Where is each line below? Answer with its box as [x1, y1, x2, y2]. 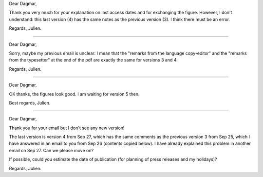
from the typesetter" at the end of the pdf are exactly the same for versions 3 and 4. [9, 57, 178, 63]
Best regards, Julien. [9, 100, 51, 106]
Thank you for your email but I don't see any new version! [9, 125, 125, 131]
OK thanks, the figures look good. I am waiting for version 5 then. [9, 91, 140, 97]
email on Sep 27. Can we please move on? [9, 147, 94, 153]
